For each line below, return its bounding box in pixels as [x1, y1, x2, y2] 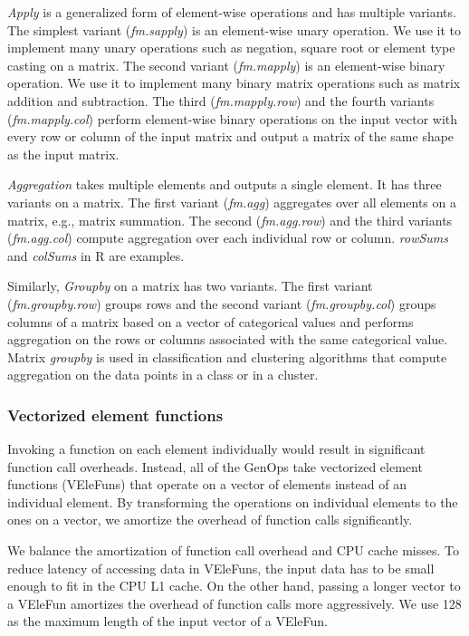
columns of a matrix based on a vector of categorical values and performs [7, 312, 414, 331]
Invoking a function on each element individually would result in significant [7, 439, 426, 458]
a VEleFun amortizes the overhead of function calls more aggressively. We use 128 [7, 593, 462, 612]
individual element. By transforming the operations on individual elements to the [7, 492, 458, 511]
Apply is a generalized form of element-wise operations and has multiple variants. [7, 3, 456, 21]
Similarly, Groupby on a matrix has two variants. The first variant [7, 276, 373, 295]
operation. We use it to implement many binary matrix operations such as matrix [7, 73, 461, 92]
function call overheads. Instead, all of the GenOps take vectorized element [7, 457, 423, 476]
